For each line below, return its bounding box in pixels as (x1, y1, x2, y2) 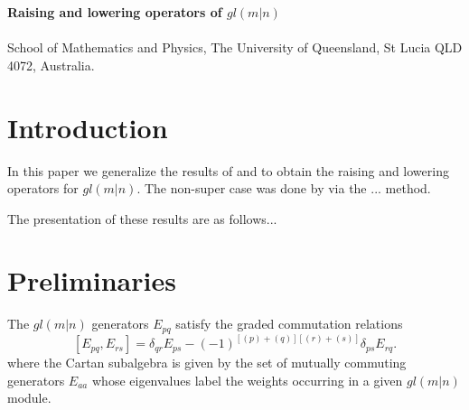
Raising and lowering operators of (7, 3, 222, 21)
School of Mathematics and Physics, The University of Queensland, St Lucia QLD (7, 38, 463, 57)
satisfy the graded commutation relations (175, 314, 403, 333)
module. (7, 388, 52, 407)
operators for (7, 179, 79, 198)
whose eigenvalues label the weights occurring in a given (91, 370, 403, 389)
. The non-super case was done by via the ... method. (136, 179, 431, 198)
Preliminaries (7, 262, 176, 299)
